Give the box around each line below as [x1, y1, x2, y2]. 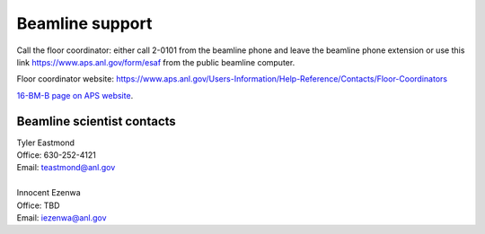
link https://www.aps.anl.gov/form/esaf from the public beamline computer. [16, 56, 295, 67]
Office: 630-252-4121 [16, 150, 96, 160]
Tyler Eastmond [16, 137, 75, 148]
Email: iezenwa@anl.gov [16, 212, 107, 223]
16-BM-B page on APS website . [16, 90, 134, 100]
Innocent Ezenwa [16, 187, 81, 198]
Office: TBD [16, 200, 60, 211]
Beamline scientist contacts [16, 113, 177, 129]
